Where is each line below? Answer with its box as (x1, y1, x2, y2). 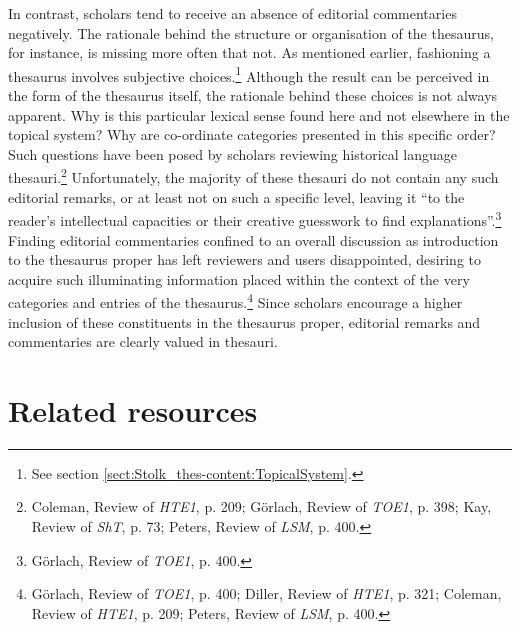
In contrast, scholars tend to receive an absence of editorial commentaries (8, 3, 457, 23)
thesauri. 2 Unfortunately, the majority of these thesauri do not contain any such (8, 164, 499, 188)
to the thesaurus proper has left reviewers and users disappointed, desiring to (8, 249, 482, 270)
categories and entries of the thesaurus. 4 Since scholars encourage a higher (8, 289, 463, 312)
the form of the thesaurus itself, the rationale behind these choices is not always (8, 85, 498, 106)
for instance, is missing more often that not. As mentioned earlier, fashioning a (8, 42, 491, 63)
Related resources (8, 389, 258, 430)
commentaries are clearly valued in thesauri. (8, 331, 278, 352)
